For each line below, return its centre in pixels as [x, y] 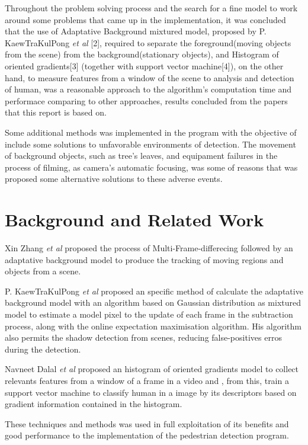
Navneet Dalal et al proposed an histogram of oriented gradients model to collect [152, 369]
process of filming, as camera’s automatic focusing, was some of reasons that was [151, 167]
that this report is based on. [56, 112]
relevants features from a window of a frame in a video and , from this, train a [147, 380]
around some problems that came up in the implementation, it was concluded [145, 19]
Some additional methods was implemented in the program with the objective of [151, 132]
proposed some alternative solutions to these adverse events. [114, 179]
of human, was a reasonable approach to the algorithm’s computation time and [148, 89]
